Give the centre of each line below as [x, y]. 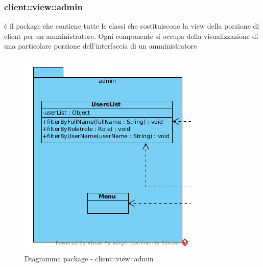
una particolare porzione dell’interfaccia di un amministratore [101, 46]
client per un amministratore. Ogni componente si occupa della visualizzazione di [131, 36]
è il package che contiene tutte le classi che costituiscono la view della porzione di [132, 26]
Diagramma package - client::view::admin [89, 258]
